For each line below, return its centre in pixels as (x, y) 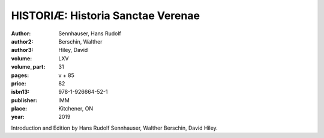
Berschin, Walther (80, 41)
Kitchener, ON (76, 109)
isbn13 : (20, 92)
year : (18, 117)
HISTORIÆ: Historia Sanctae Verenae (106, 16)
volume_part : (28, 67)
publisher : (24, 100)
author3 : (22, 50)
